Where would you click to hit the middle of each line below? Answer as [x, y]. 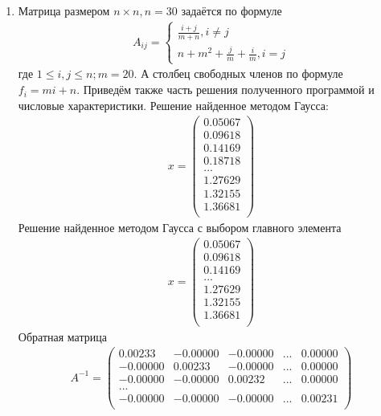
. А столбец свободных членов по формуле [238, 73]
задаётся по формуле [231, 10]
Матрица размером [64, 10]
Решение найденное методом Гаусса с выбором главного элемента [180, 227]
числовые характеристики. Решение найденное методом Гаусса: [173, 105]
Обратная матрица [62, 336]
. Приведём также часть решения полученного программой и [225, 90]
